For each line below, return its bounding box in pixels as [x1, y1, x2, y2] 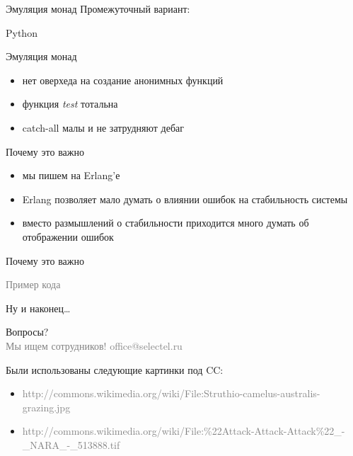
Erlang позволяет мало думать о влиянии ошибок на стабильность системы [22, 191, 348, 206]
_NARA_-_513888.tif [22, 437, 120, 452]
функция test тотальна [22, 96, 118, 111]
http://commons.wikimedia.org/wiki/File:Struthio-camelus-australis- [22, 386, 320, 401]
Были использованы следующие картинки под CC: [6, 362, 224, 377]
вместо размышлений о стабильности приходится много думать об [22, 215, 309, 230]
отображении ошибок [22, 229, 114, 244]
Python [6, 25, 37, 40]
